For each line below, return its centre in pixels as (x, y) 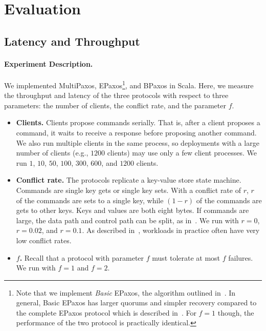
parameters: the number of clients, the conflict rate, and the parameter (115, 105)
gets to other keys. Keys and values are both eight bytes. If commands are (132, 210)
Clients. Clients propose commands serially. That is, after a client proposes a (138, 122)
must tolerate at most (186, 257)
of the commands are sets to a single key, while (90, 200)
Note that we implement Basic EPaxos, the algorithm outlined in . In (126, 292)
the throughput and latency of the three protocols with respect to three (116, 95)
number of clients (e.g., (52, 153)
